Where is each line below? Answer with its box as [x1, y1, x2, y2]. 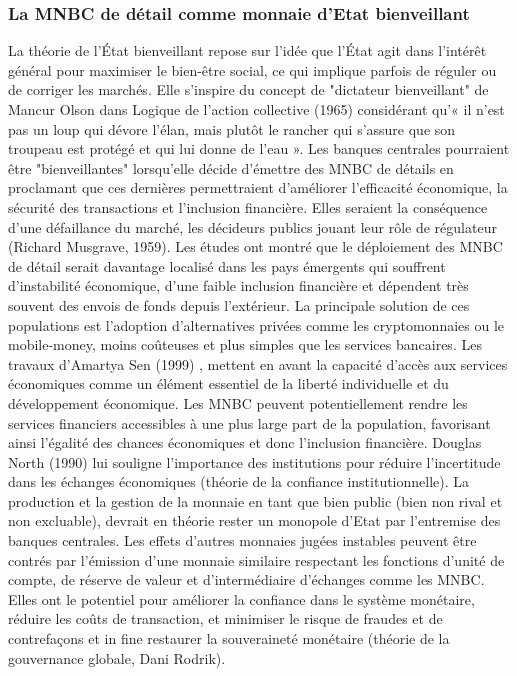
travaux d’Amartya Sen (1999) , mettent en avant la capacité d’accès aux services [8, 353, 508, 374]
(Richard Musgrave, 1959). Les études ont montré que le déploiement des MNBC [8, 236, 503, 257]
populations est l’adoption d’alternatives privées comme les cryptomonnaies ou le [8, 314, 505, 335]
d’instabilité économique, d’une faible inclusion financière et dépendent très [8, 275, 469, 296]
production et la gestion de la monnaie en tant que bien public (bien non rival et [8, 490, 503, 511]
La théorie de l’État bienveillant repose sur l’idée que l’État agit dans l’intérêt [8, 40, 487, 61]
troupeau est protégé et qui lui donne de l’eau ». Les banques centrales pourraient [8, 138, 510, 159]
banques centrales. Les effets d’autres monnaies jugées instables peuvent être [8, 530, 477, 551]
